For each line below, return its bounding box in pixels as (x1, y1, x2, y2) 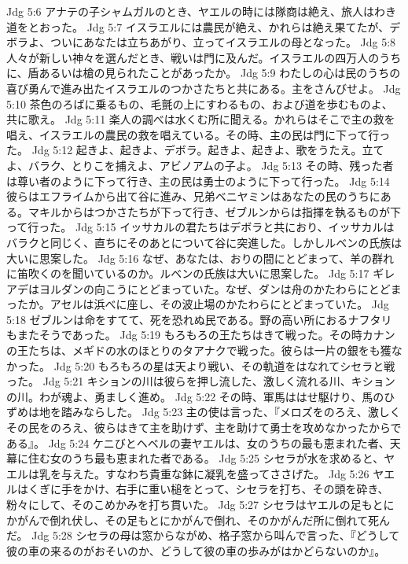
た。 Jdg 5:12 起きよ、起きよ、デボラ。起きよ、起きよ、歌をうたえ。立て (6, 142, 384, 158)
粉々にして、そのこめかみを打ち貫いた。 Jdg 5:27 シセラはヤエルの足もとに (6, 496, 395, 512)
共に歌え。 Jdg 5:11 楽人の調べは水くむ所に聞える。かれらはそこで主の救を (6, 111, 395, 127)
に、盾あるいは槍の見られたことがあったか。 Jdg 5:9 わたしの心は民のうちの (6, 65, 401, 81)
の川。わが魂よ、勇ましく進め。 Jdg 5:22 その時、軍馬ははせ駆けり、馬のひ (6, 388, 395, 404)
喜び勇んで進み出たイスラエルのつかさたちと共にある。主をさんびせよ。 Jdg (6, 79, 401, 96)
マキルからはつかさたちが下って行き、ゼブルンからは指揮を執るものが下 (28, 203, 402, 219)
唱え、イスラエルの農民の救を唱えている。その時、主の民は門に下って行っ (6, 126, 391, 142)
